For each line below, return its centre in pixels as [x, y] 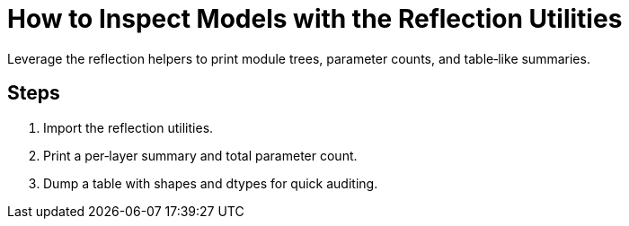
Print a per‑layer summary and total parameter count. [200, 155]
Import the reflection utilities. [128, 127]
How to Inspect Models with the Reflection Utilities [315, 19]
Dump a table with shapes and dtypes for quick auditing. [211, 183]
